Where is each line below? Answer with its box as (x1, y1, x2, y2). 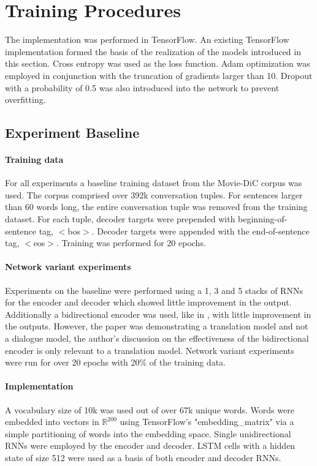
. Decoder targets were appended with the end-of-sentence (91, 224, 310, 237)
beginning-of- (238, 212, 288, 225)
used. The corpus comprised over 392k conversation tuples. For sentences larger (5, 188, 303, 201)
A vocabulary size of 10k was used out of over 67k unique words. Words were (5, 403, 294, 416)
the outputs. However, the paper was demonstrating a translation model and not (5, 320, 308, 333)
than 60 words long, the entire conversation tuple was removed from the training (5, 200, 308, 213)
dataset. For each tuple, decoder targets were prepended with (5, 212, 235, 225)
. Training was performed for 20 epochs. (56, 236, 206, 249)
